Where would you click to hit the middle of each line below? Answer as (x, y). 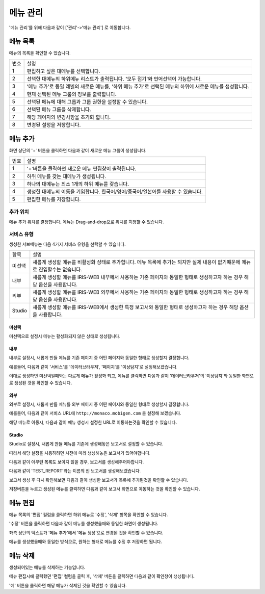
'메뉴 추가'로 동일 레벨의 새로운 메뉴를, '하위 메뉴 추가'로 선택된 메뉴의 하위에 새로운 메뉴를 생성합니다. (138, 86)
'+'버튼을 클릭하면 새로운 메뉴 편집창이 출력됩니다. (82, 168)
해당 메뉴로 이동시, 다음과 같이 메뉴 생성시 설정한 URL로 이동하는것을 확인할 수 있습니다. (93, 422)
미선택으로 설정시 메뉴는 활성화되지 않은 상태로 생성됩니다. (65, 336)
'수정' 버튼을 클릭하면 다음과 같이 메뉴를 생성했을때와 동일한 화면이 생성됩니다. (84, 524)
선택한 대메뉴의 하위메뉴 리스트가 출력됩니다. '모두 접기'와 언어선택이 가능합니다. (114, 78)
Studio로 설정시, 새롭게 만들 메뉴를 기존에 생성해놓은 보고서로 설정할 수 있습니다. (86, 444)
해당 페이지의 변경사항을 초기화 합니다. (69, 117)
